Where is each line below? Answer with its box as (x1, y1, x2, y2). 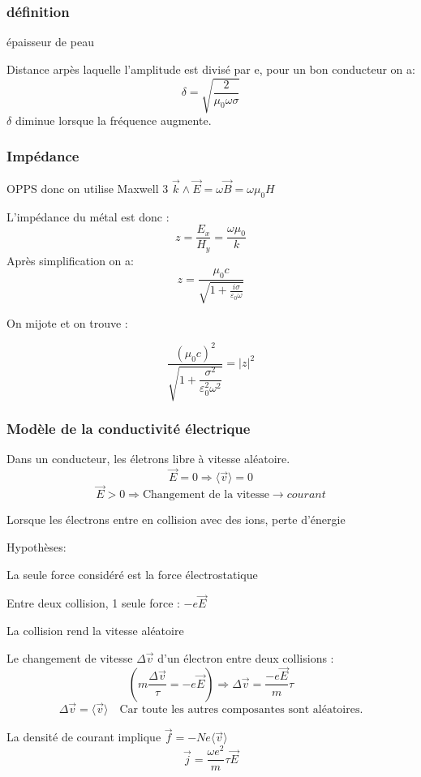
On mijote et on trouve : (6, 314, 128, 331)
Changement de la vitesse (142, 489, 269, 501)
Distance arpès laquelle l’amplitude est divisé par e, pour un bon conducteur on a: (6, 60, 415, 77)
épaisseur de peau (6, 33, 94, 50)
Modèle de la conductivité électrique (6, 419, 251, 439)
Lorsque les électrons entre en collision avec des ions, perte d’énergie (6, 511, 346, 528)
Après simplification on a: (6, 251, 134, 268)
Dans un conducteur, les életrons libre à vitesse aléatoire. (6, 450, 290, 467)
